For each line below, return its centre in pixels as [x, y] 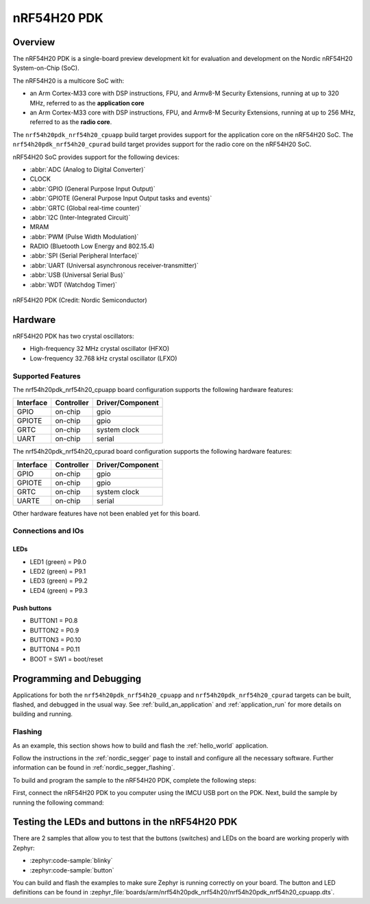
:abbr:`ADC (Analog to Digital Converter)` [88, 169]
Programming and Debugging [77, 679]
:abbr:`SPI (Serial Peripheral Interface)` [85, 256]
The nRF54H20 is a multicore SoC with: [69, 81]
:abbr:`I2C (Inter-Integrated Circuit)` [80, 217]
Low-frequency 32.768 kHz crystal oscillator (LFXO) [103, 358]
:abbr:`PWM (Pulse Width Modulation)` [84, 236]
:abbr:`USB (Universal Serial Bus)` [77, 275]
